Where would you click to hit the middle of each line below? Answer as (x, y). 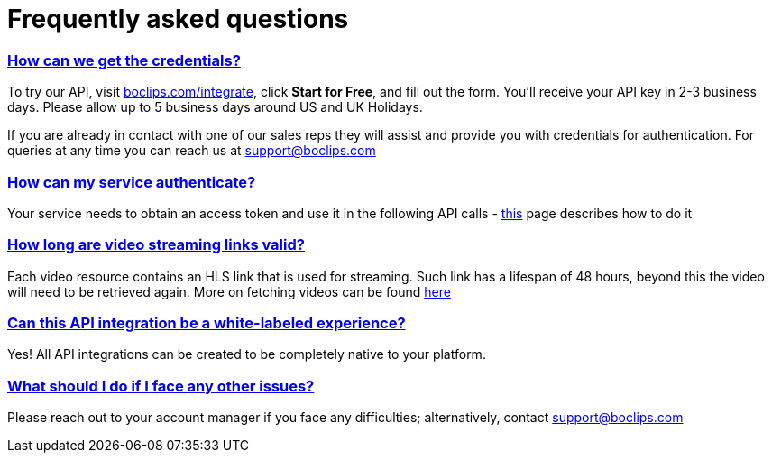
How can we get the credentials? (124, 60)
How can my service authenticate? (132, 182)
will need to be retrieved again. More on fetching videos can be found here (229, 291)
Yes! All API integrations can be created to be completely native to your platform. (247, 354)
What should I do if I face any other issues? (161, 386)
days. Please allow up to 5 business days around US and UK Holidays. (215, 107)
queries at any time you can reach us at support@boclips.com (192, 151)
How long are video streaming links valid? (156, 245)
